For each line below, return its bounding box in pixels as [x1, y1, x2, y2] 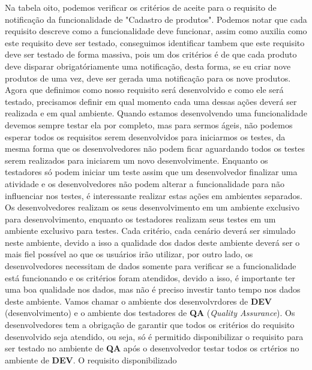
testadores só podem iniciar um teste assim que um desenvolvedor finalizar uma [5, 166, 298, 178]
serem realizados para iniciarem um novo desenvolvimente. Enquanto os [5, 154, 268, 166]
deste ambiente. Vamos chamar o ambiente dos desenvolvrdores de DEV [5, 294, 272, 307]
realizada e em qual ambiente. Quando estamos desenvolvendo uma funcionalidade [5, 107, 307, 119]
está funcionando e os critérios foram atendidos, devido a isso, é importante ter [5, 271, 296, 284]
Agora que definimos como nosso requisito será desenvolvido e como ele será [5, 83, 284, 96]
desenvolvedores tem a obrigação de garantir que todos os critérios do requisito [5, 318, 295, 331]
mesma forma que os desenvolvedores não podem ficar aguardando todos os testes [5, 142, 305, 155]
